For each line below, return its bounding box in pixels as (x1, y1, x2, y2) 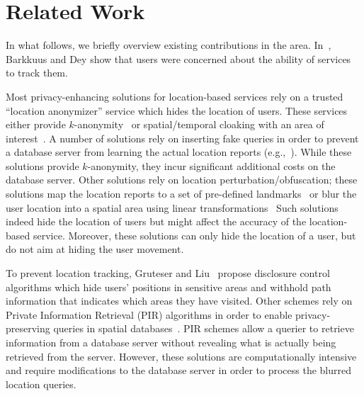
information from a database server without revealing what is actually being (6, 335, 336, 349)
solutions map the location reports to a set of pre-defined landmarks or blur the (6, 186, 357, 201)
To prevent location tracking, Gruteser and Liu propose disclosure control (6, 266, 330, 281)
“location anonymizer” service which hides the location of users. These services (6, 103, 348, 118)
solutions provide (6, 158, 79, 173)
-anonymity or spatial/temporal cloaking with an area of (74, 117, 324, 132)
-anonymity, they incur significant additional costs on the (87, 158, 336, 173)
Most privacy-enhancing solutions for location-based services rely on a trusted (6, 89, 343, 103)
